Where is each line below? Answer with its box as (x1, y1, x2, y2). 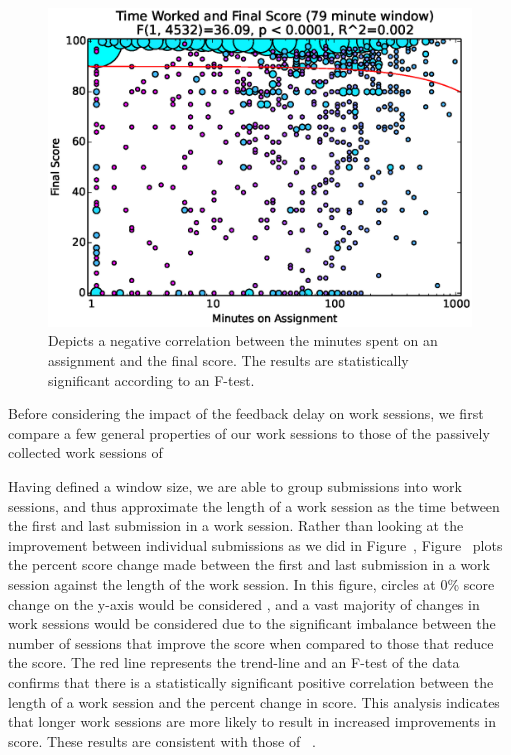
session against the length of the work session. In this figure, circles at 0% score (8, 573, 495, 594)
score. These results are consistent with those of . (8, 730, 316, 751)
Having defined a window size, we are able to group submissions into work (8, 475, 462, 496)
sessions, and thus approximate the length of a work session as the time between (8, 495, 500, 516)
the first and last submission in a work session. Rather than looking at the (8, 515, 464, 536)
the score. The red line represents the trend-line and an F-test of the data (8, 652, 460, 673)
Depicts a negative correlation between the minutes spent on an (48, 330, 438, 351)
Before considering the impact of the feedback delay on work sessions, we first (8, 403, 484, 424)
